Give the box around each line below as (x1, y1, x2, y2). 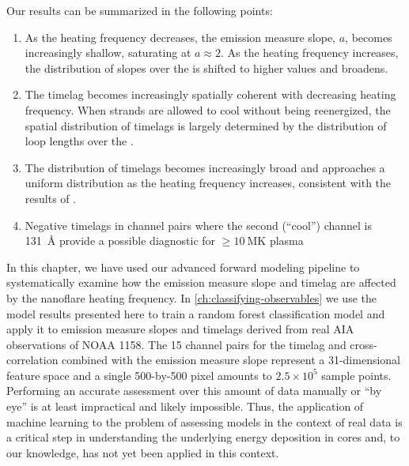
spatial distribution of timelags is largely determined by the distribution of (25, 117, 387, 133)
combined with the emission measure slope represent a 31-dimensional (62, 351, 401, 368)
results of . (25, 190, 77, 206)
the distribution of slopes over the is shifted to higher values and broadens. (25, 59, 388, 76)
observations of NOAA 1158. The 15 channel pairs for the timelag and (6, 336, 347, 352)
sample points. (321, 366, 392, 383)
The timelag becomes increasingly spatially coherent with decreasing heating (25, 86, 396, 103)
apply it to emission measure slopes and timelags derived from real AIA (6, 321, 354, 337)
